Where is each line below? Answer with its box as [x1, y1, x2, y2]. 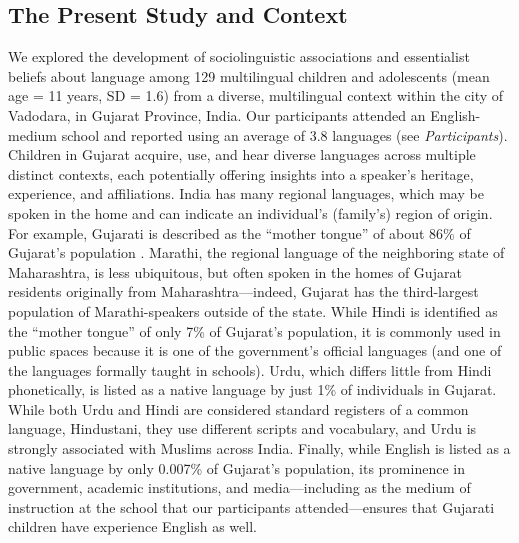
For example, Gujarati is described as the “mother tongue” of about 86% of [8, 222, 471, 243]
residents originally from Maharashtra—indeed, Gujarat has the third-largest [8, 281, 479, 302]
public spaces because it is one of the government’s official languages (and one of [8, 340, 502, 361]
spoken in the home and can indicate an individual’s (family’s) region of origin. [8, 202, 493, 223]
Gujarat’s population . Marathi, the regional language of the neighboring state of [8, 242, 505, 263]
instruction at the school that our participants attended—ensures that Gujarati [8, 496, 495, 517]
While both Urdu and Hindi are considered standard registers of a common [8, 398, 469, 419]
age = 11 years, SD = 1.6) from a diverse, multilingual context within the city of [8, 85, 504, 106]
